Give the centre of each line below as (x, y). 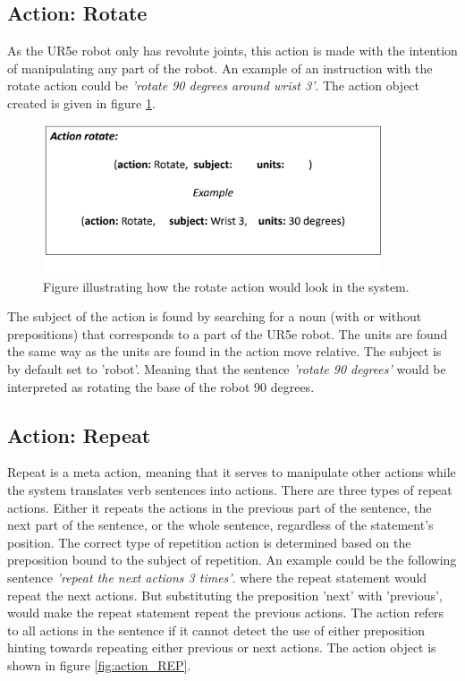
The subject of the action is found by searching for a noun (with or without (215, 316)
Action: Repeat (79, 434)
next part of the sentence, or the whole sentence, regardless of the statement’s (220, 525)
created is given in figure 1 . (81, 102)
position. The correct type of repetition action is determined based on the (209, 542)
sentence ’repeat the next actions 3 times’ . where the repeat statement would (217, 577)
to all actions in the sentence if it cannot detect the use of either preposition (216, 630)
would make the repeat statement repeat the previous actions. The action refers (226, 613)
